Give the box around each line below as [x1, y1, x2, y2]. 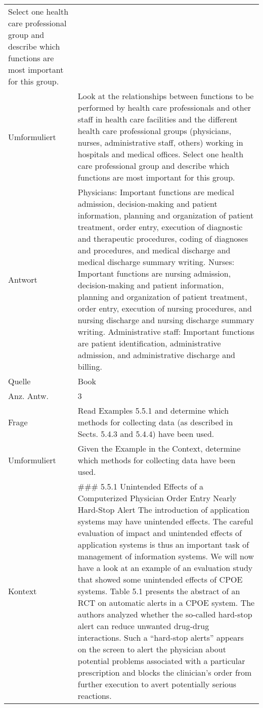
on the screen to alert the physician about [77, 643, 226, 655]
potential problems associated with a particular [77, 655, 245, 667]
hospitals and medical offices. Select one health [77, 148, 244, 160]
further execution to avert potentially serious [77, 678, 237, 690]
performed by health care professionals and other [77, 102, 251, 113]
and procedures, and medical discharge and [77, 244, 231, 256]
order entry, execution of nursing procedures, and [77, 302, 252, 314]
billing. [77, 361, 102, 372]
